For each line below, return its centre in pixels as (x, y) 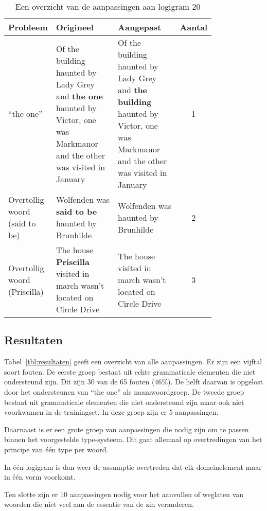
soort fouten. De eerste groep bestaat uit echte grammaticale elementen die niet (130, 371)
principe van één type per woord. (56, 449)
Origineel (75, 27)
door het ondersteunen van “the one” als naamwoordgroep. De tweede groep (124, 391)
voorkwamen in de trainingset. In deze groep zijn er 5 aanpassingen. (111, 412)
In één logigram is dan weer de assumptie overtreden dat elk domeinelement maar (133, 466)
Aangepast (140, 27)
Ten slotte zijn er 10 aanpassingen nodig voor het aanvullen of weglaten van (124, 494)
